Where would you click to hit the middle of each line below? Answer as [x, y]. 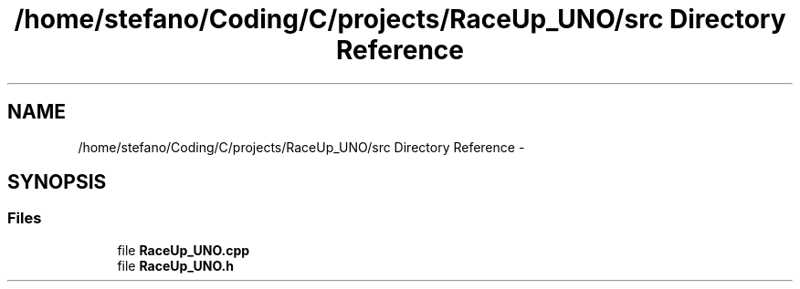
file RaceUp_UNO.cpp [184, 250]
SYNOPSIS [57, 182]
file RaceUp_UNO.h [175, 265]
